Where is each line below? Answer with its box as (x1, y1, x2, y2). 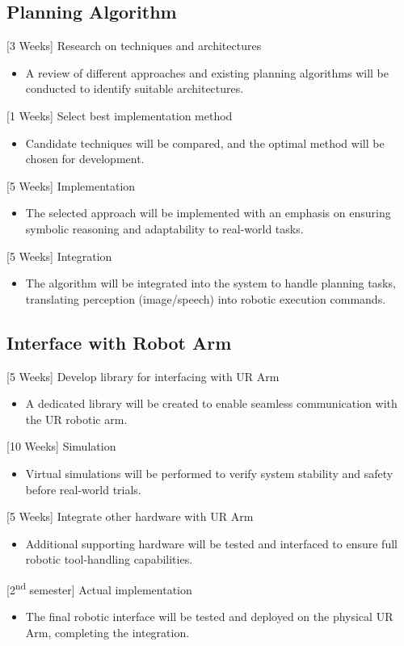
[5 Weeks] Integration (6, 247, 112, 264)
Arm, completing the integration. (25, 623, 190, 640)
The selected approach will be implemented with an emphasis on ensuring (25, 204, 391, 221)
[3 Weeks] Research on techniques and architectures (6, 37, 262, 54)
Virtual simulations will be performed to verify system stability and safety (25, 464, 393, 481)
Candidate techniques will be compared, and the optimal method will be (25, 134, 385, 151)
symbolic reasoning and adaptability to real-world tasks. (25, 220, 304, 237)
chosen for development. (25, 150, 145, 167)
